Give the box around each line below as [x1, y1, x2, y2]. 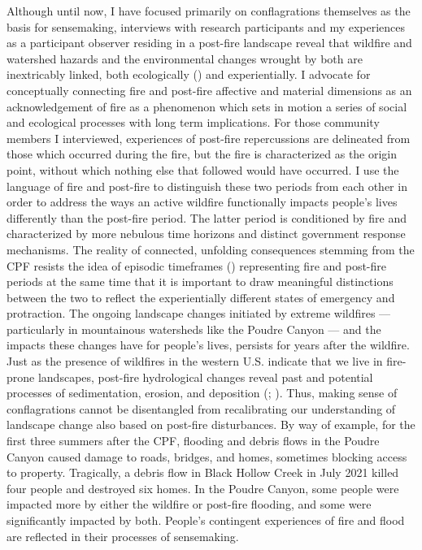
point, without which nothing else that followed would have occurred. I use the [7, 161, 399, 178]
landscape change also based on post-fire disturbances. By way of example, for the [7, 416, 415, 433]
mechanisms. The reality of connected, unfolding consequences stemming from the [7, 240, 415, 258]
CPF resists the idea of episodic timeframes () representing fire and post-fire [7, 257, 387, 274]
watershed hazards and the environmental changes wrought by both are [7, 50, 363, 67]
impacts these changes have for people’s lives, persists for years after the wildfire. [7, 336, 410, 353]
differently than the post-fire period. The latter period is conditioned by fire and [7, 209, 407, 226]
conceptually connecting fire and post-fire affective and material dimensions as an [7, 81, 412, 98]
